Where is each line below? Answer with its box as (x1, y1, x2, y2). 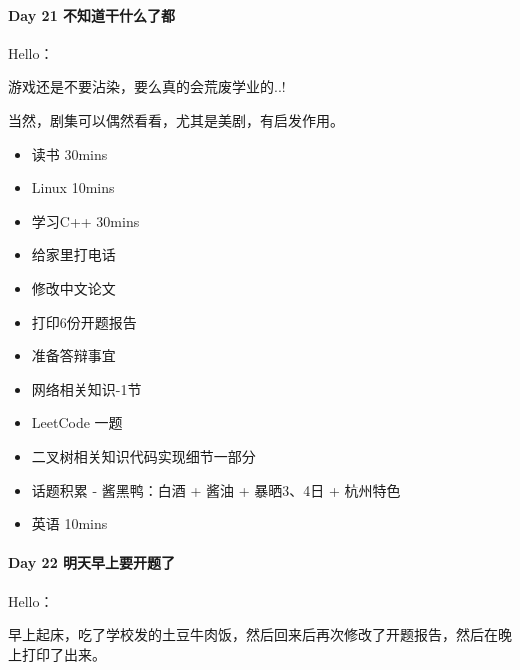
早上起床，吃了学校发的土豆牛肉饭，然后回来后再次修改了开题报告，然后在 (8, 624, 498, 645)
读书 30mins (31, 143, 108, 164)
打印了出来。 (21, 643, 106, 664)
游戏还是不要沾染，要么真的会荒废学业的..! (8, 76, 286, 97)
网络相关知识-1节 (31, 378, 142, 399)
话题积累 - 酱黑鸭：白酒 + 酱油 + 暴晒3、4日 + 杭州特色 (31, 479, 401, 500)
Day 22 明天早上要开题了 (8, 552, 176, 573)
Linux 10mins (31, 177, 115, 198)
